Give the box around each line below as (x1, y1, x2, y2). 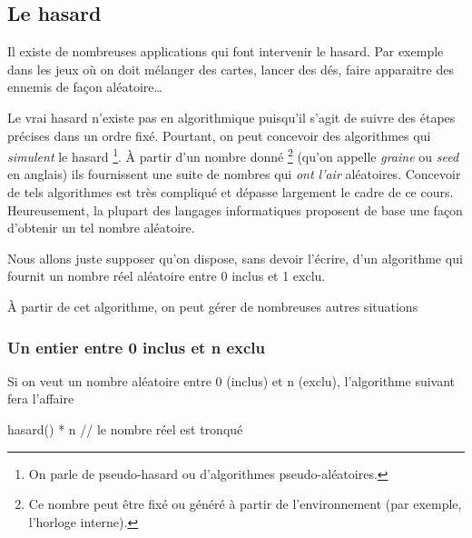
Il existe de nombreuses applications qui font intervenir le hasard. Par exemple (7, 42, 444, 61)
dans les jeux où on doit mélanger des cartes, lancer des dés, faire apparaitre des (7, 59, 454, 78)
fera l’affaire (7, 389, 74, 408)
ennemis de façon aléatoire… (7, 77, 162, 96)
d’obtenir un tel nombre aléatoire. (7, 218, 195, 237)
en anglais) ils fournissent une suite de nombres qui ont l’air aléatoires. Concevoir (7, 164, 461, 184)
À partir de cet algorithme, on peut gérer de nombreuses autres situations (7, 296, 418, 315)
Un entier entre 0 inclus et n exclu (7, 335, 265, 358)
